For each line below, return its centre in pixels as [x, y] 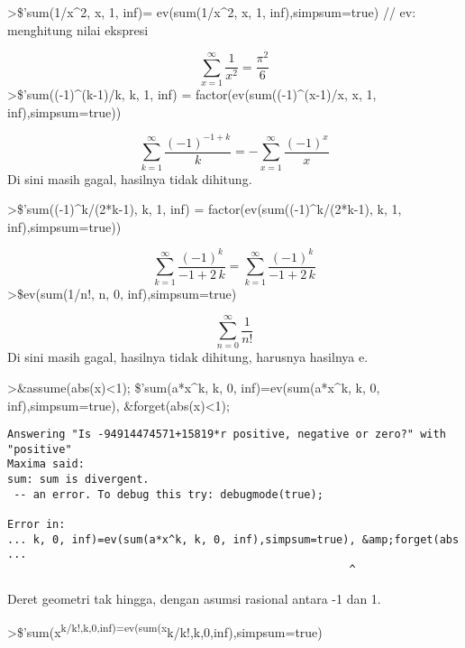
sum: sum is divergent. [78, 480]
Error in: [36, 525]
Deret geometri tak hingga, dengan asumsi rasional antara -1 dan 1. [194, 598]
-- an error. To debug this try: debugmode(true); [169, 494]
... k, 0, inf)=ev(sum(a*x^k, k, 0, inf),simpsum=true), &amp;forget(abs [233, 539]
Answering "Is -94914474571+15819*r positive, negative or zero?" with [227, 435]
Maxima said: [46, 464]
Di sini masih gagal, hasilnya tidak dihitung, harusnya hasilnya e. [188, 357]
